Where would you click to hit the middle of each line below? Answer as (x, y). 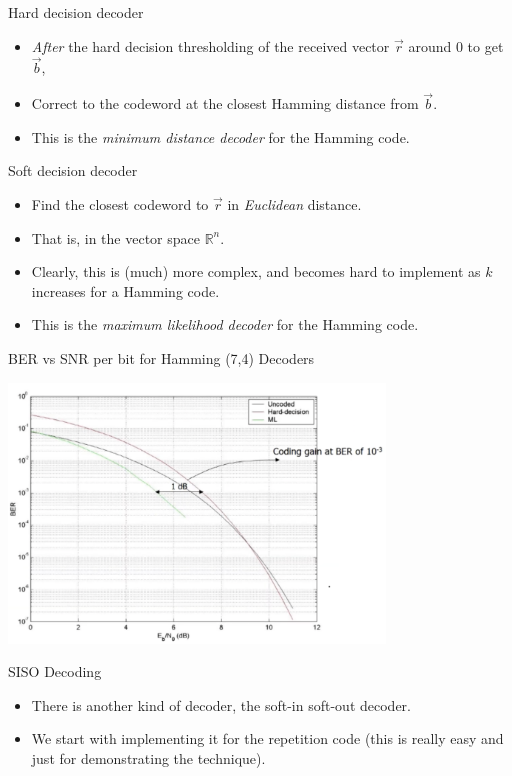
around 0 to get (456, 45)
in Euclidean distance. (294, 204)
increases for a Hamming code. (125, 290)
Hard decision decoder (76, 12)
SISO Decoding (55, 671)
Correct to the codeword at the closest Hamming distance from (225, 103)
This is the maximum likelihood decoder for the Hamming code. (225, 324)
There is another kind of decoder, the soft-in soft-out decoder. (221, 704)
